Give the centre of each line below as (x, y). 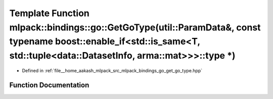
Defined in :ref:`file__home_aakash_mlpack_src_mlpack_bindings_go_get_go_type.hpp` (112, 70)
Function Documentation (49, 85)
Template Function (49, 13)
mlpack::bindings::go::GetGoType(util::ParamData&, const (135, 27)
